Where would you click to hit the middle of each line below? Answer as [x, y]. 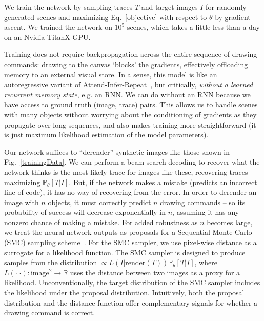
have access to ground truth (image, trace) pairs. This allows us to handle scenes [131, 104]
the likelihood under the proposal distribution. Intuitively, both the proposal [124, 293]
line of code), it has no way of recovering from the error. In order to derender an [130, 192]
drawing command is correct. [50, 313]
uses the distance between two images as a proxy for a [155, 272]
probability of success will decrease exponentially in [85, 212]
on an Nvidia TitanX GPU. [47, 37]
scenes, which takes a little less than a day [193, 27]
